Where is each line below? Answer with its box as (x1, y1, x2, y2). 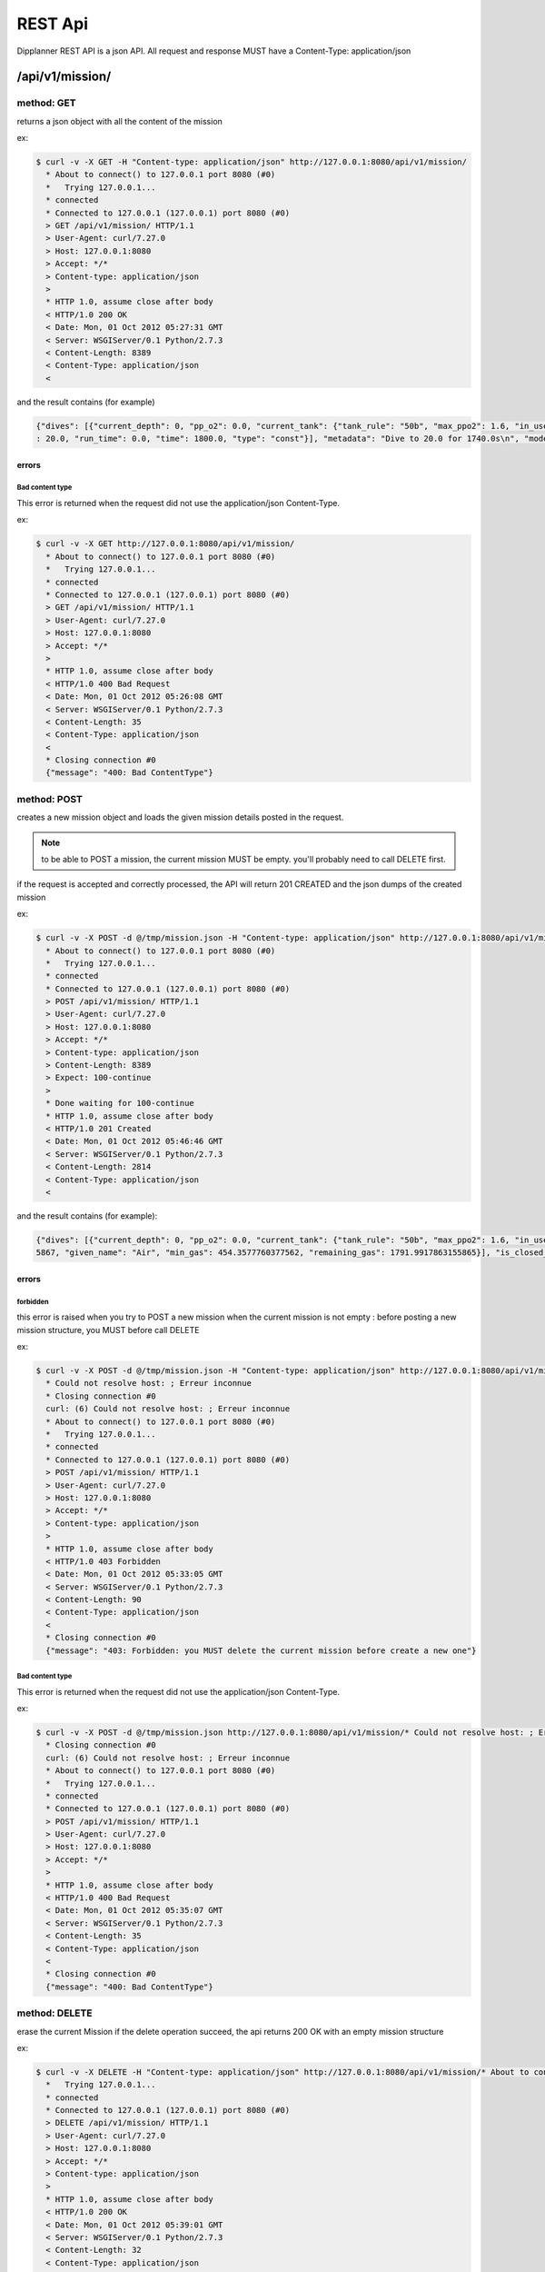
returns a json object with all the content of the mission (16, 115, 223, 126)
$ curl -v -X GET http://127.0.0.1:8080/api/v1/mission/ (35, 539, 295, 549)
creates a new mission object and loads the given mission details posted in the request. (16, 812, 344, 822)
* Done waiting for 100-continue (45, 1098, 194, 1109)
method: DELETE (16, 2007, 93, 2019)
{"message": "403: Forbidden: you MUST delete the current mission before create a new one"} (45, 1645, 477, 1656)
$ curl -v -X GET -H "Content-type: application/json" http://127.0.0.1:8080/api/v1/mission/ (35, 157, 468, 167)
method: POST (16, 792, 84, 805)
